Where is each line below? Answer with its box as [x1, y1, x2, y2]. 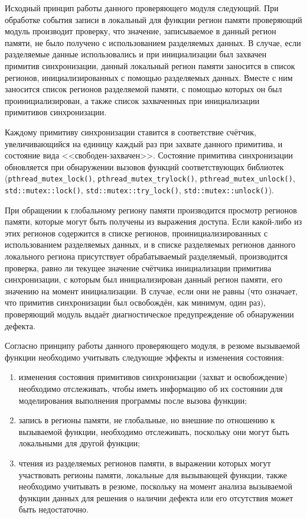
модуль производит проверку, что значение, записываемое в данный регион [5, 25, 276, 37]
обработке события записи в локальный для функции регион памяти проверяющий [5, 13, 302, 25]
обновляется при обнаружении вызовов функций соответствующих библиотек [5, 160, 284, 173]
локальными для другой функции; [18, 437, 141, 449]
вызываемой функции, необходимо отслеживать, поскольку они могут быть [18, 425, 289, 437]
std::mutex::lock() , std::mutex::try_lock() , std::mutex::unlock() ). [5, 183, 275, 196]
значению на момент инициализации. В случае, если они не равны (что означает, [5, 284, 298, 297]
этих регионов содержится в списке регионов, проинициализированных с [5, 226, 268, 239]
